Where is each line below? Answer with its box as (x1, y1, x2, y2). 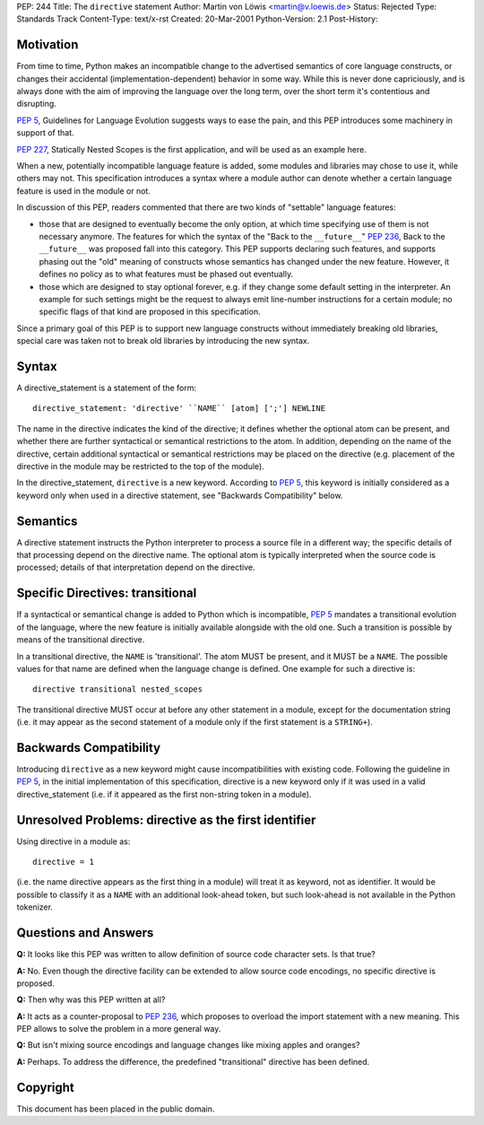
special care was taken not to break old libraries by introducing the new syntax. (16, 336, 310, 346)
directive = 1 (32, 857, 94, 868)
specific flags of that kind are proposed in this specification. (39, 306, 261, 318)
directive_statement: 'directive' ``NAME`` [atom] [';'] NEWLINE (32, 404, 326, 414)
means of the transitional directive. (16, 634, 145, 645)
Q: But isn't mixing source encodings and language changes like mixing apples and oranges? (16, 1040, 360, 1051)
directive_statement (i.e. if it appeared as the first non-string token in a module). (16, 789, 312, 799)
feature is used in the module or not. (16, 185, 151, 196)
